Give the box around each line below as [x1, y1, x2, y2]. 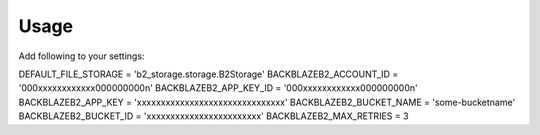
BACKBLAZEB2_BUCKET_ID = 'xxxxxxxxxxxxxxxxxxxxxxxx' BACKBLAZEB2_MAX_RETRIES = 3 [18, 110, 409, 122]
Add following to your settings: [18, 50, 145, 62]
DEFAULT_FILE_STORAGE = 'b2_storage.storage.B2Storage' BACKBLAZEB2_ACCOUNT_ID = [18, 68, 399, 80]
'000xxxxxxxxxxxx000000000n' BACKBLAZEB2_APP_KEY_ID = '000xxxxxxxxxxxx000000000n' [18, 82, 419, 94]
